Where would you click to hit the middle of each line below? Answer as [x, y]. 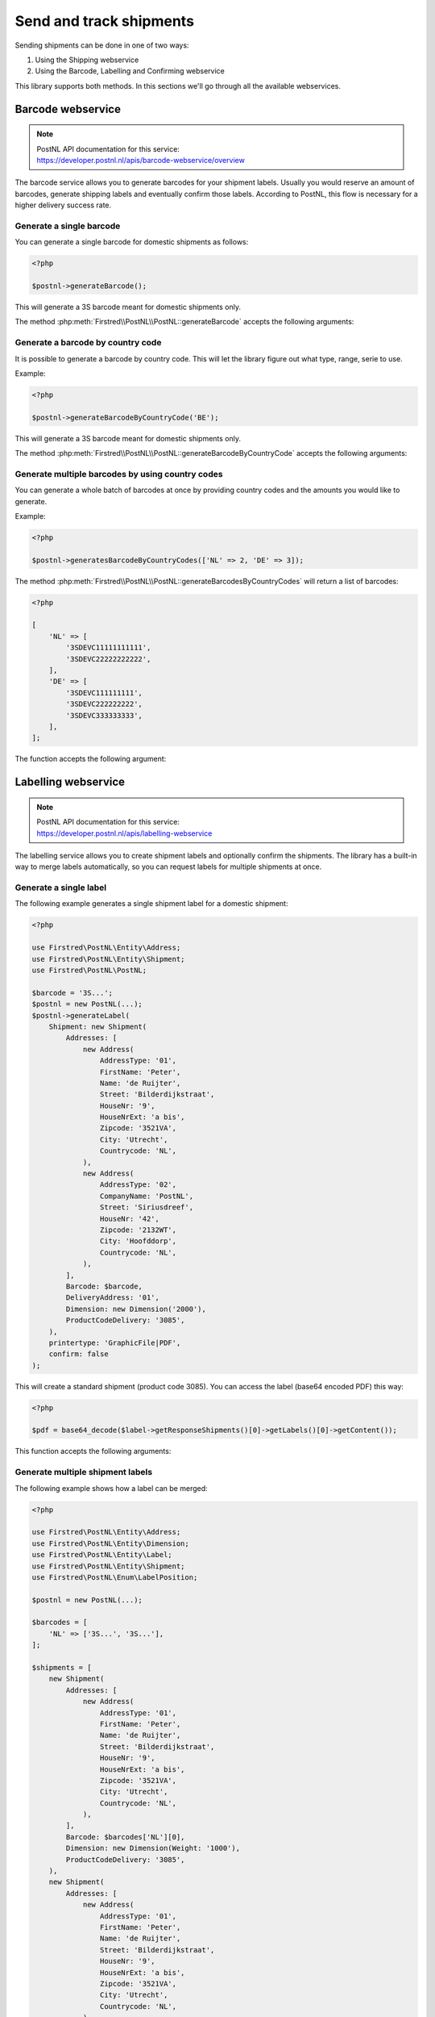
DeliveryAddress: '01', [113, 1298]
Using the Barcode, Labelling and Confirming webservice [130, 71]
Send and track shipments [105, 21]
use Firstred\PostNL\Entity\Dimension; [110, 1543]
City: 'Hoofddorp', [138, 1241]
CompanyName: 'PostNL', [146, 1196]
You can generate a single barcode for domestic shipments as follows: [132, 242]
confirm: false [79, 1354]
